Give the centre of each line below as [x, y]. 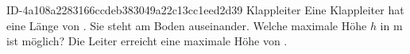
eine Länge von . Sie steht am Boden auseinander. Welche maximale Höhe [187, 25]
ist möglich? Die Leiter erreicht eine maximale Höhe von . [147, 41]
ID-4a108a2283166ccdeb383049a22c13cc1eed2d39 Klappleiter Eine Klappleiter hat [205, 10]
